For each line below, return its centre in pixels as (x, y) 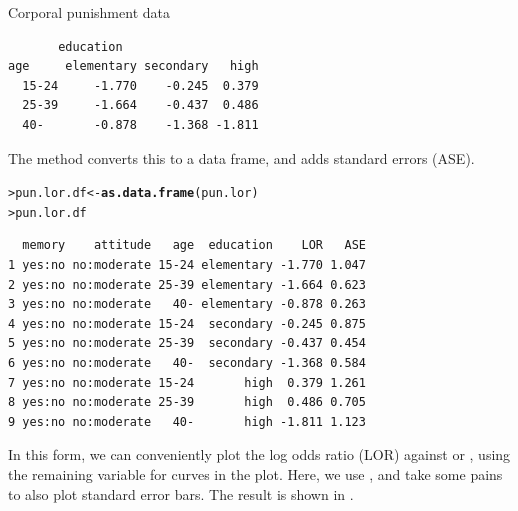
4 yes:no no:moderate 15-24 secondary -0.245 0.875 (187, 323)
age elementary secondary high (133, 66)
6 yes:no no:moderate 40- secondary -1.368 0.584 (187, 363)
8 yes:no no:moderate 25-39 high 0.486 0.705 (187, 402)
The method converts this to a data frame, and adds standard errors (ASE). (241, 157)
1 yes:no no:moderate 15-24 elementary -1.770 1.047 (187, 265)
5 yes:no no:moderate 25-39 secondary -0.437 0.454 (187, 343)
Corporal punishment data (89, 12)
